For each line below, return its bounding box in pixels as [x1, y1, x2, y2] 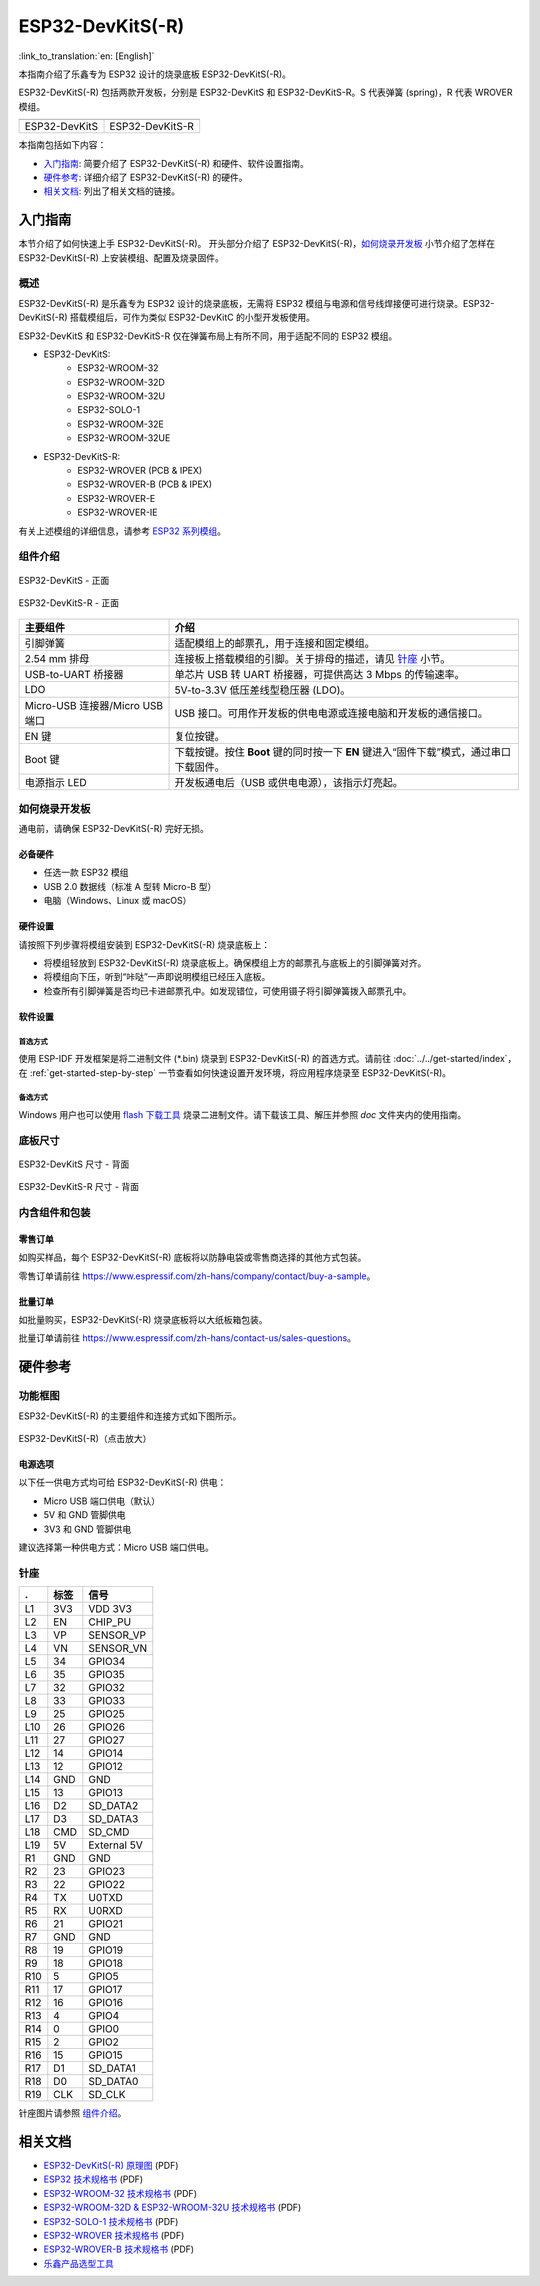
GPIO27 [88, 1733, 125, 1747]
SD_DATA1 [88, 2061, 137, 2075]
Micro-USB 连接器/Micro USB [24, 699, 164, 713]
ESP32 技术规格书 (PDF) [43, 2173, 144, 2185]
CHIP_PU [88, 1615, 132, 1629]
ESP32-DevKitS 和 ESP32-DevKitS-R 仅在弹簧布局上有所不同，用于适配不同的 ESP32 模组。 [18, 330, 398, 342]
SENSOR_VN [88, 1641, 148, 1655]
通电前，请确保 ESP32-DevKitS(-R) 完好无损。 [18, 823, 210, 835]
